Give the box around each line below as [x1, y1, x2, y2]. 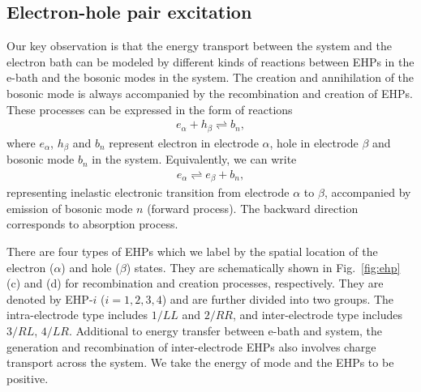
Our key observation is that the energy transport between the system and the [6, 37, 393, 54]
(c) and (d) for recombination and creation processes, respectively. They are [6, 275, 384, 292]
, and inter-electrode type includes [232, 306, 402, 323]
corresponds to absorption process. [6, 215, 178, 232]
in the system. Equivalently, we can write [92, 151, 297, 168]
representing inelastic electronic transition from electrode [6, 184, 290, 201]
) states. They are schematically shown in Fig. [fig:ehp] [126, 258, 401, 275]
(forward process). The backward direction [147, 199, 359, 216]
